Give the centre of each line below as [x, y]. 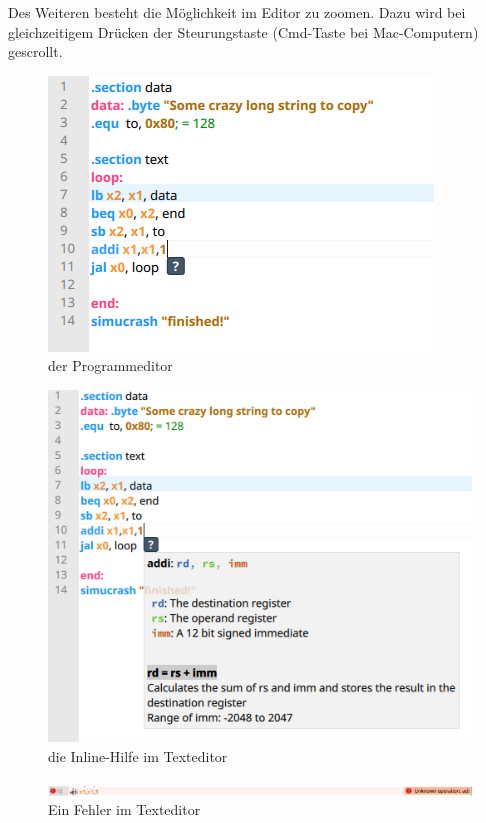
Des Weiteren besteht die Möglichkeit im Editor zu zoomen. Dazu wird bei [237, 12]
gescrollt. [35, 51]
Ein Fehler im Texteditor [124, 809]
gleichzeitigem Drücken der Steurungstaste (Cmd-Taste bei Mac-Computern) [243, 31]
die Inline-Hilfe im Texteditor [138, 756]
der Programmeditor [110, 365]
